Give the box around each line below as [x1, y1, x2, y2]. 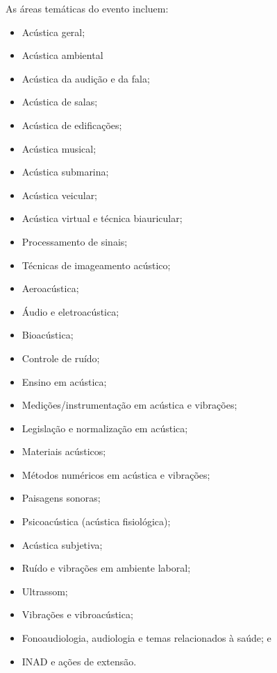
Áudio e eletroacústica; [22, 304, 119, 318]
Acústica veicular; [22, 187, 98, 202]
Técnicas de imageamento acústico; [22, 257, 171, 272]
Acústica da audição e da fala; [22, 71, 150, 85]
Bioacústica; [22, 327, 74, 342]
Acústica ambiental [22, 48, 103, 62]
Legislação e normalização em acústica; [22, 420, 188, 435]
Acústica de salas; [22, 94, 98, 109]
